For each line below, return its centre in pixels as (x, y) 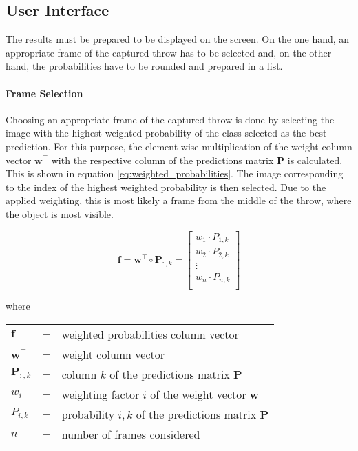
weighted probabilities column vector (150, 334)
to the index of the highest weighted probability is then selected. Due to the (166, 187)
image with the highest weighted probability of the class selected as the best (166, 133)
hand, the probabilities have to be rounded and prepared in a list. (144, 66)
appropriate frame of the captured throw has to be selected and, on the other (169, 52)
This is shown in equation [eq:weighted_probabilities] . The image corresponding (175, 173)
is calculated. (315, 160)
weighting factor (101, 394)
